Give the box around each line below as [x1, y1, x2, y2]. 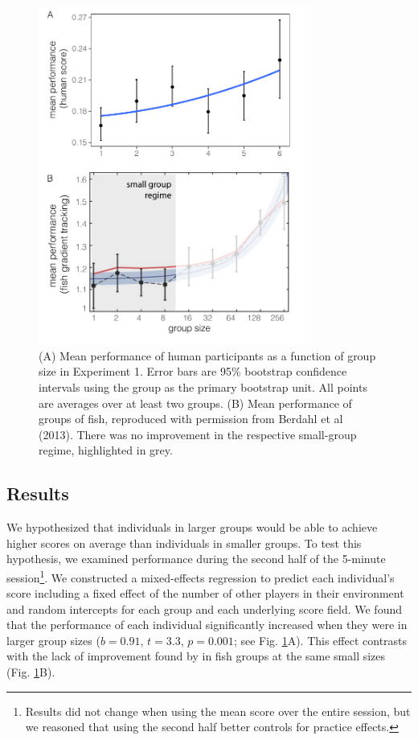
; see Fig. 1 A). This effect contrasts [233, 631, 408, 648]
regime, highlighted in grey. [39, 442, 173, 458]
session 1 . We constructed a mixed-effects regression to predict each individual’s [6, 566, 395, 586]
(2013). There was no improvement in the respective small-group [39, 425, 357, 442]
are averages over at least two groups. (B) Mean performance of [39, 394, 352, 411]
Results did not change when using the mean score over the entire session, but [25, 702, 411, 719]
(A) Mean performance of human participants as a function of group [39, 347, 376, 364]
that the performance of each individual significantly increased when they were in [6, 616, 408, 633]
